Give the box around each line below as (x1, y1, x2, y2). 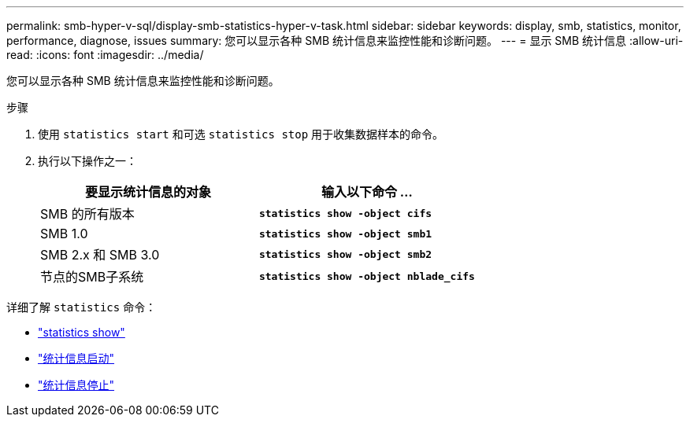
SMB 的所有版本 (40, 206, 135, 222)
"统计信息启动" (38, 351, 115, 365)
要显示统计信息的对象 (84, 184, 211, 200)
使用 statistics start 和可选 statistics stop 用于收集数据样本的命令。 (38, 127, 444, 141)
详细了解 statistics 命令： (6, 300, 157, 314)
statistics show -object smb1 (258, 227, 432, 240)
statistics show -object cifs (258, 207, 432, 219)
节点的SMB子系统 (40, 269, 144, 285)
